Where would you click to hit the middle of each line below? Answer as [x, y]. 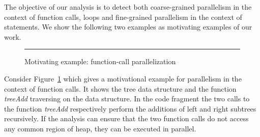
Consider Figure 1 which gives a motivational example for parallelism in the [123, 78]
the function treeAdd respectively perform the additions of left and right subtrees [130, 108]
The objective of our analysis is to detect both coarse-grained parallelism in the [128, 7]
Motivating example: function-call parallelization [100, 61]
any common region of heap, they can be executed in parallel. [100, 128]
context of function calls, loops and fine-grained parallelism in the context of [123, 17]
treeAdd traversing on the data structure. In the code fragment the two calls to [127, 99]
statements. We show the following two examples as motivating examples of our [128, 27]
